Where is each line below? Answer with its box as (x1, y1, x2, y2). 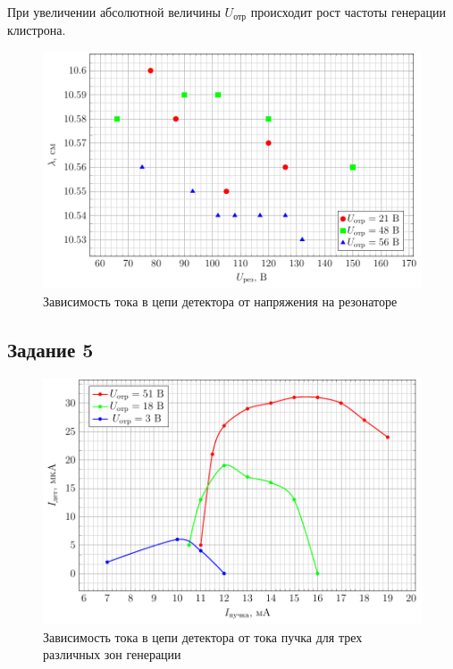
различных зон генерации (43, 645, 181, 664)
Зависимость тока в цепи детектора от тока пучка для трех (43, 627, 363, 646)
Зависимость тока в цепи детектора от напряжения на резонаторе (43, 291, 398, 310)
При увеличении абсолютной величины (7, 3, 221, 21)
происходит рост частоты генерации (250, 3, 447, 21)
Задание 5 (7, 335, 94, 363)
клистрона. (7, 21, 66, 39)
